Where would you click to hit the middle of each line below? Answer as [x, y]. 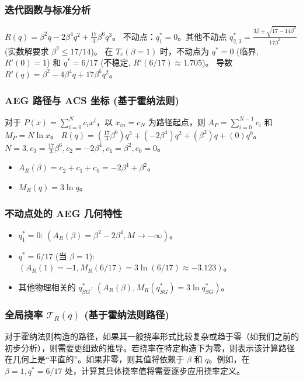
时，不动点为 [185, 51]
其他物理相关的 [47, 287]
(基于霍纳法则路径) [127, 314]
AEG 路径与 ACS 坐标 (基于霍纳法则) [92, 100]
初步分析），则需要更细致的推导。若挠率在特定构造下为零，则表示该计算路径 [150, 347]
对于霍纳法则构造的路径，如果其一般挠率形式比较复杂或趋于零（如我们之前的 [152, 336]
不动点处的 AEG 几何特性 [64, 213]
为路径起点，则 [177, 121]
